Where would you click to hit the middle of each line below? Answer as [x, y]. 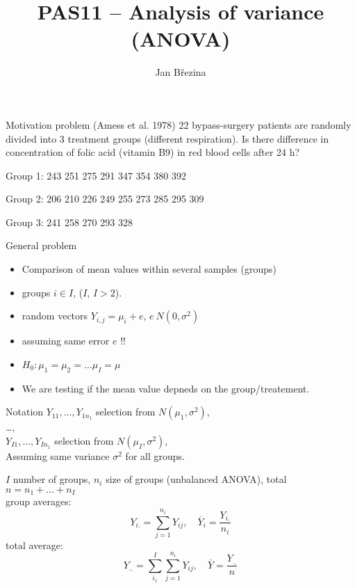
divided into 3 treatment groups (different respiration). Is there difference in [167, 138]
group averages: [39, 501]
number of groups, [52, 479]
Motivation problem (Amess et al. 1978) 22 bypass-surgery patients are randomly [178, 124]
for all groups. [155, 455]
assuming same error [66, 341]
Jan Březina [181, 72]
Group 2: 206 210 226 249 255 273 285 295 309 [105, 199]
